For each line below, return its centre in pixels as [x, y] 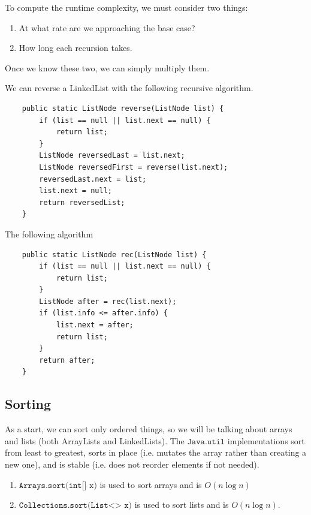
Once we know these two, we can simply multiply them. [107, 67]
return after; [67, 360]
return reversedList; [82, 202]
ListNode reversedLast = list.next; [112, 156]
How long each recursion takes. [76, 48]
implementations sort [266, 440]
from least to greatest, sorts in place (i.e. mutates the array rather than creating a [156, 452]
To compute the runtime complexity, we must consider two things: [126, 7]
